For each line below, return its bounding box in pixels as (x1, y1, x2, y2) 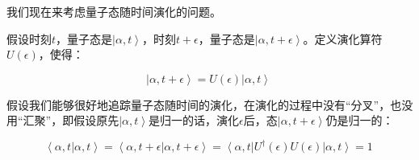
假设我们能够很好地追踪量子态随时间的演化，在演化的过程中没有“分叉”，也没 (6, 96, 413, 113)
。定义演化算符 (303, 30, 383, 47)
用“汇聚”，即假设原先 (6, 112, 119, 129)
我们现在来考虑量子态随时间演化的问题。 (6, 3, 221, 19)
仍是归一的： (325, 112, 394, 129)
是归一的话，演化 (149, 112, 240, 129)
